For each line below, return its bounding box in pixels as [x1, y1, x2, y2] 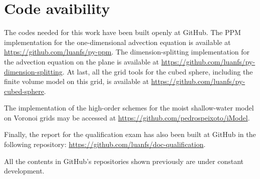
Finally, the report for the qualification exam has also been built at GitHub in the [4, 129, 256, 139]
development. [4, 165, 45, 176]
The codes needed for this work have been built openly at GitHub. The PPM [4, 27, 241, 37]
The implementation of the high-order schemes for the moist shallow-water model [4, 102, 254, 113]
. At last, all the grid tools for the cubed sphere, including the [62, 66, 253, 76]
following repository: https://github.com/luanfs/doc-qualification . [4, 139, 206, 149]
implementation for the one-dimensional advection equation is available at [4, 36, 231, 47]
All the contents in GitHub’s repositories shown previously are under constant [4, 155, 244, 166]
